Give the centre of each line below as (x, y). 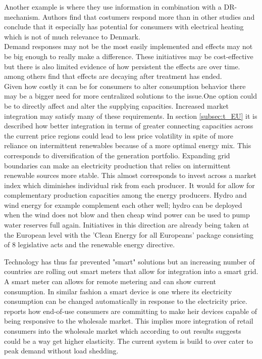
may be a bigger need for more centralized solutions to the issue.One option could (130, 96)
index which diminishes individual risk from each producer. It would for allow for (129, 185)
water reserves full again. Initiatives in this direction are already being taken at (127, 225)
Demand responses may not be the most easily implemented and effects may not (128, 46)
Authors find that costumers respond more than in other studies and (148, 16)
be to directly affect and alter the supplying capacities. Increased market (116, 105)
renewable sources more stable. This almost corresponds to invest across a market (130, 175)
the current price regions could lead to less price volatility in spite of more (119, 135)
